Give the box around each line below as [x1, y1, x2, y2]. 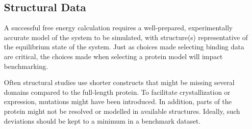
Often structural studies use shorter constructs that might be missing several [4, 77, 235, 87]
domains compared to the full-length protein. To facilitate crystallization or [4, 86, 230, 97]
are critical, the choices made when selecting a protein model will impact [4, 51, 223, 61]
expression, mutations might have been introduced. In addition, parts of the [4, 96, 232, 107]
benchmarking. [4, 61, 48, 71]
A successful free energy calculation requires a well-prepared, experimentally [4, 22, 233, 33]
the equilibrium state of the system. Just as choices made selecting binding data [4, 42, 244, 52]
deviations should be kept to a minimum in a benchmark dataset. [4, 115, 201, 126]
